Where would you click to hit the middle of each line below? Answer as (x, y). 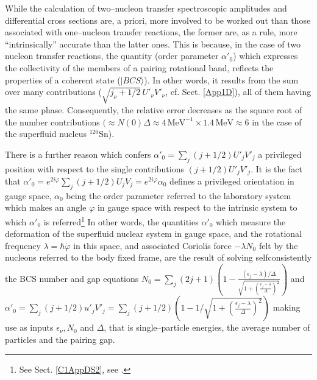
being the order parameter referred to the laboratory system (179, 195)
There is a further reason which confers (78, 154)
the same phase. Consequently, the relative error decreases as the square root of (154, 109)
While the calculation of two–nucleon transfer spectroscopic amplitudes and (146, 8)
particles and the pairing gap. (60, 340)
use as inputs (29, 327)
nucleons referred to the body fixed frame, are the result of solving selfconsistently (158, 257)
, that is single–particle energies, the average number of (207, 327)
